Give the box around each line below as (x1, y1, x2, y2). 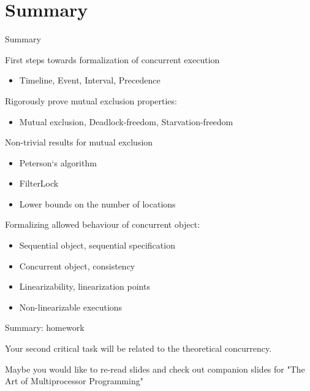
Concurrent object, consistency (19, 259, 135, 272)
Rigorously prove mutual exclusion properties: (5, 94, 177, 107)
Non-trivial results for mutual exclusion (5, 136, 153, 149)
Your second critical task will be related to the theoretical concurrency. (5, 342, 272, 355)
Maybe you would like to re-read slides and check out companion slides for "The (5, 362, 305, 375)
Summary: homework (5, 321, 85, 334)
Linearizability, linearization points (19, 280, 150, 293)
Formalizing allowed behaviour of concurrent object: (5, 218, 200, 231)
